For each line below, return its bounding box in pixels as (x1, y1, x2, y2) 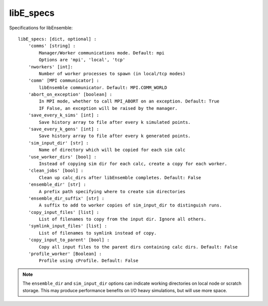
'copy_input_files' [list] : (28, 209, 99, 215)
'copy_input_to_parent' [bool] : (28, 237, 110, 243)
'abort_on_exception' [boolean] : (28, 92, 113, 98)
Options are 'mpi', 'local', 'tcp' (39, 57, 126, 63)
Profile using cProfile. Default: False (39, 258, 138, 263)
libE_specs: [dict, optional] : (18, 36, 97, 42)
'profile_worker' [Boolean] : (28, 251, 102, 257)
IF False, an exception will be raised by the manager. (39, 105, 178, 111)
